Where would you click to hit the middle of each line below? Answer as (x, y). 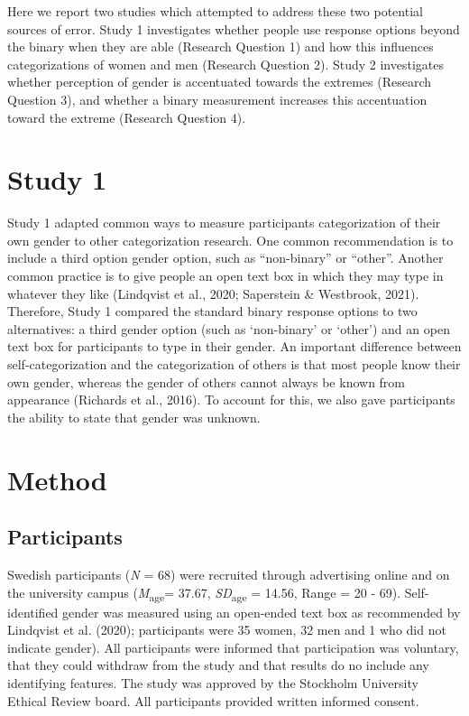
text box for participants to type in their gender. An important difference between (234, 346)
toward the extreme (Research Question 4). (127, 117)
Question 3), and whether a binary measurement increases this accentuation (217, 99)
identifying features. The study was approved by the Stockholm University (213, 683)
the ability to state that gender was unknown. (134, 417)
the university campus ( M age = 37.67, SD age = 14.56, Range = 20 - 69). (204, 593)
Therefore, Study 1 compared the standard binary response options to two (212, 311)
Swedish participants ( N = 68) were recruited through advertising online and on (229, 574)
